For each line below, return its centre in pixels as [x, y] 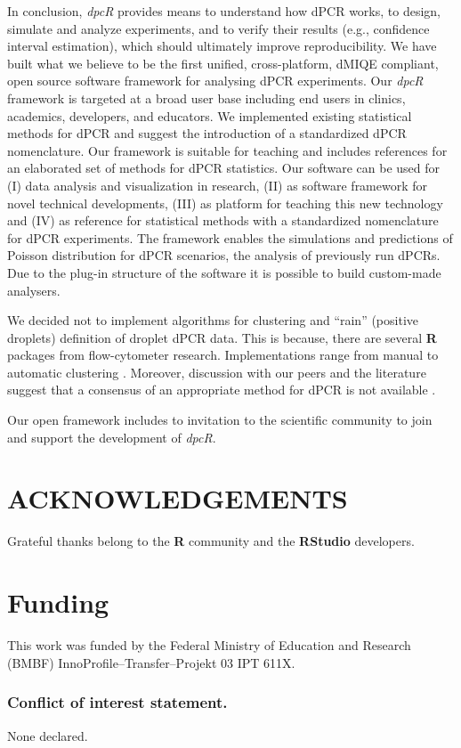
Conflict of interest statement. [117, 702]
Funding [58, 602]
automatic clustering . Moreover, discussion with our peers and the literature [217, 372]
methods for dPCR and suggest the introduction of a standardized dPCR [207, 133]
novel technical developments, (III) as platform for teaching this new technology [225, 203]
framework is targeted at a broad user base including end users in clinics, [206, 98]
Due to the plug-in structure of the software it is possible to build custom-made [224, 272]
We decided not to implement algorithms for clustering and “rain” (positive [213, 320]
